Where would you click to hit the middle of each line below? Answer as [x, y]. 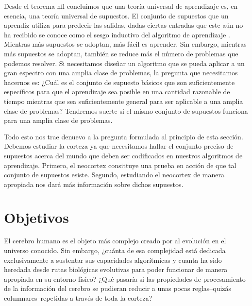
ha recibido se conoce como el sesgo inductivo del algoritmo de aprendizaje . [117, 34]
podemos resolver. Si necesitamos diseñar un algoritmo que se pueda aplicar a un [124, 63]
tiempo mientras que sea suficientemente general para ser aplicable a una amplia [124, 101]
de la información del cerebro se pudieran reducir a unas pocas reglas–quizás [118, 288]
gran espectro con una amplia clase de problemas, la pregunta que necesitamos [121, 73]
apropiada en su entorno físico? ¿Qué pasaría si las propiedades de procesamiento [125, 279]
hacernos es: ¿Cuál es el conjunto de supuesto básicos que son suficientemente [119, 82]
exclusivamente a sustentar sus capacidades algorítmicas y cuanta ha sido [113, 260]
